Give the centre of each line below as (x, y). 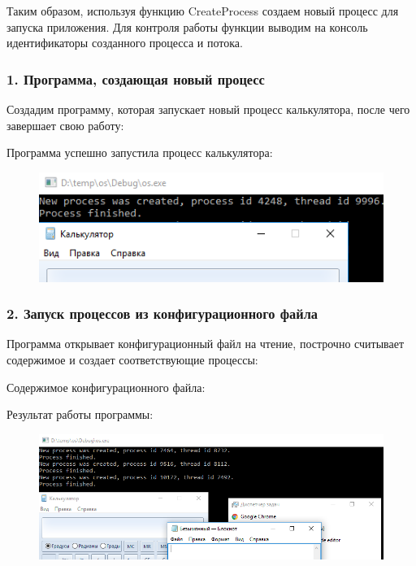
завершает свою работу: (65, 125)
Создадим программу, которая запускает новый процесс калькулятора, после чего (208, 109)
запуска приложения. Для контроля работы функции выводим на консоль (187, 26)
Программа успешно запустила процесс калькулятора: (140, 152)
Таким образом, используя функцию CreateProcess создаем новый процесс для (203, 11)
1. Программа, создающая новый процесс (136, 78)
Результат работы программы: (80, 414)
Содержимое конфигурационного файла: (106, 387)
